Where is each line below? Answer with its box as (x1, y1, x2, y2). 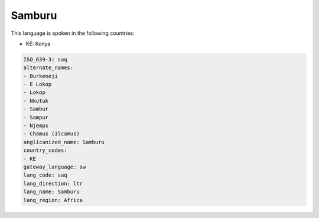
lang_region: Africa (23, 197, 83, 203)
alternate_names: (23, 64, 74, 71)
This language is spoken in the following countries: (11, 30, 135, 37)
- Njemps (23, 122, 49, 129)
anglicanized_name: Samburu (23, 139, 105, 145)
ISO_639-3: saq (23, 56, 67, 63)
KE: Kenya (25, 40, 51, 47)
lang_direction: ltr (23, 180, 83, 187)
